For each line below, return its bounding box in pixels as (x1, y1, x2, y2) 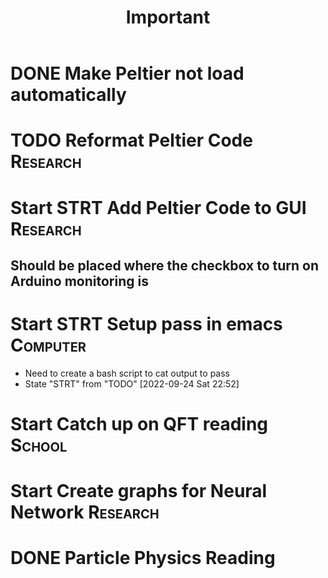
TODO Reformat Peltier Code (10, 129, 253, 152)
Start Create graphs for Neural (10, 480, 268, 503)
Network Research (10, 501, 160, 524)
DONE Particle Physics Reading (10, 547, 276, 570)
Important (125, 6, 211, 29)
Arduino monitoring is (10, 272, 149, 290)
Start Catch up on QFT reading (10, 413, 269, 436)
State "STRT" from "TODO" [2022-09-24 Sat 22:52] (24, 377, 240, 390)
